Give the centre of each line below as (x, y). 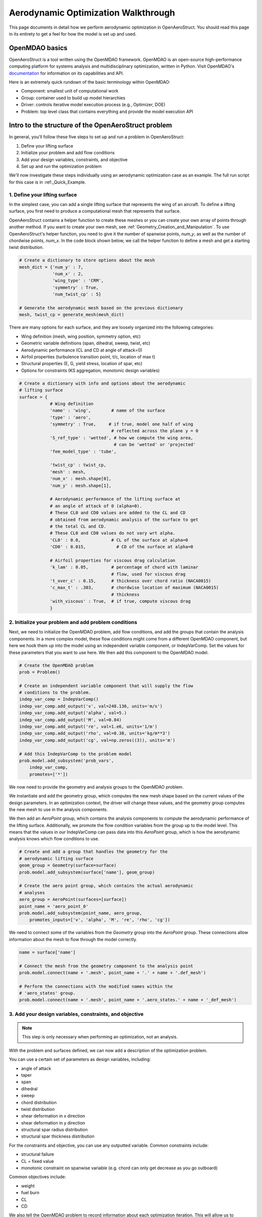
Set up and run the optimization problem (61, 166)
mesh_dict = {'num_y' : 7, (51, 267)
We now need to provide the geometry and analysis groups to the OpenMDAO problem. (96, 787)
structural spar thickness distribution (58, 1136)
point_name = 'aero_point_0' (54, 906)
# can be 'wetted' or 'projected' (155, 445)
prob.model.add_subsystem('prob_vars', (66, 760)
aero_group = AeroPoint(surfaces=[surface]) (73, 900)
